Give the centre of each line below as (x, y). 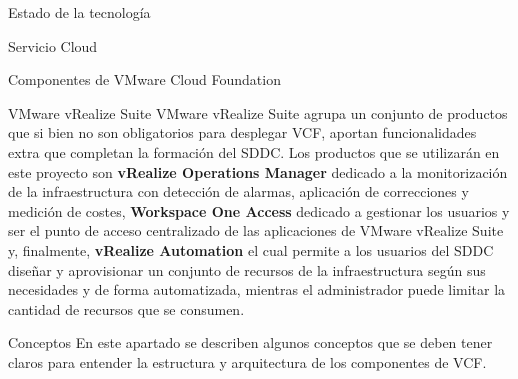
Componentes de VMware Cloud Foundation (144, 79)
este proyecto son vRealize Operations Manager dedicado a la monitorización (258, 171)
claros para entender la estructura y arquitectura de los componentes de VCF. (247, 361)
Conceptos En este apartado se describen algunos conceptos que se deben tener (250, 342)
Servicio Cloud (53, 45)
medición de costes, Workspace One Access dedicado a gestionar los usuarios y (259, 210)
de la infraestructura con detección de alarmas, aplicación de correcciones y (238, 191)
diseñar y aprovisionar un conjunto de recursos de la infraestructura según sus (247, 269)
